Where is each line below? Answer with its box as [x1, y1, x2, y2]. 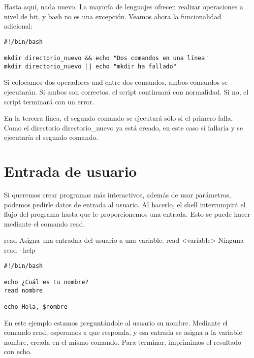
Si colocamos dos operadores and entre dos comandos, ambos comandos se [4, 77, 228, 87]
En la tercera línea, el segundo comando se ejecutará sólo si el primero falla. [4, 113, 233, 123]
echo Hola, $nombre [4, 303, 67, 310]
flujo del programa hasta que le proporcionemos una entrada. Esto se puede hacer [4, 209, 251, 219]
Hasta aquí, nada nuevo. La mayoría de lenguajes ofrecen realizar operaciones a [4, 1, 243, 11]
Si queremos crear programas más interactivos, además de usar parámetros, [4, 190, 231, 200]
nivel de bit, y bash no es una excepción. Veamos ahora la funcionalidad [4, 11, 222, 21]
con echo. [4, 346, 32, 357]
